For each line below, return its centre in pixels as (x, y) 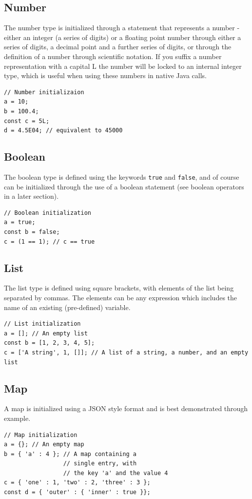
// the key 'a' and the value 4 (116, 473)
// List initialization (42, 324)
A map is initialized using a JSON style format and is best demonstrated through (126, 408)
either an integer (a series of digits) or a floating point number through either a (123, 37)
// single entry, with (100, 464)
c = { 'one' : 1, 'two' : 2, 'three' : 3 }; (77, 483)
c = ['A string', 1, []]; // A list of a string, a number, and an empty (126, 352)
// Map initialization (41, 435)
